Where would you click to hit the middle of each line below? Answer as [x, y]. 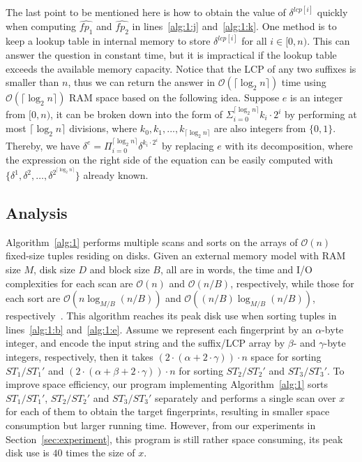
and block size [120, 269]
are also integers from [260, 128]
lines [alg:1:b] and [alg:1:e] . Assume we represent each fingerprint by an [159, 329]
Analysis [37, 212]
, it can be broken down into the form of [137, 114]
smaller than [32, 82]
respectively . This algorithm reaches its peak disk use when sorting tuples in [171, 316]
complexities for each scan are [69, 283]
